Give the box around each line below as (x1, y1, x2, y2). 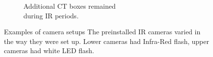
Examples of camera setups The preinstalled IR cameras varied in (4, 27, 201, 37)
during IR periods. (23, 10, 79, 20)
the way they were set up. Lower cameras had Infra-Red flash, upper (4, 36, 209, 46)
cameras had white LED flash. (4, 45, 94, 56)
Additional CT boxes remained (23, 1, 116, 11)
